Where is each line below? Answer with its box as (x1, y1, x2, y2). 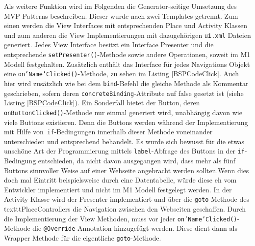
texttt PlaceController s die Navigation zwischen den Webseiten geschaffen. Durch (4, 204, 246, 214)
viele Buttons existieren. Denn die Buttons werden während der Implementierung (4, 117, 248, 127)
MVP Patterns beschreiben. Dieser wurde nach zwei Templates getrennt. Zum (4, 10, 238, 21)
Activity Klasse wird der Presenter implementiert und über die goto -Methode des (4, 194, 249, 204)
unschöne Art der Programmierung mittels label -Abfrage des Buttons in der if (4, 146, 245, 156)
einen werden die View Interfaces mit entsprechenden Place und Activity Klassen (4, 20, 248, 31)
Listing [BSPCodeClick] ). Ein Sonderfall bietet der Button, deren (4, 97, 200, 108)
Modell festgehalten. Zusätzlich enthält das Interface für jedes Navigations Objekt (4, 59, 250, 69)
